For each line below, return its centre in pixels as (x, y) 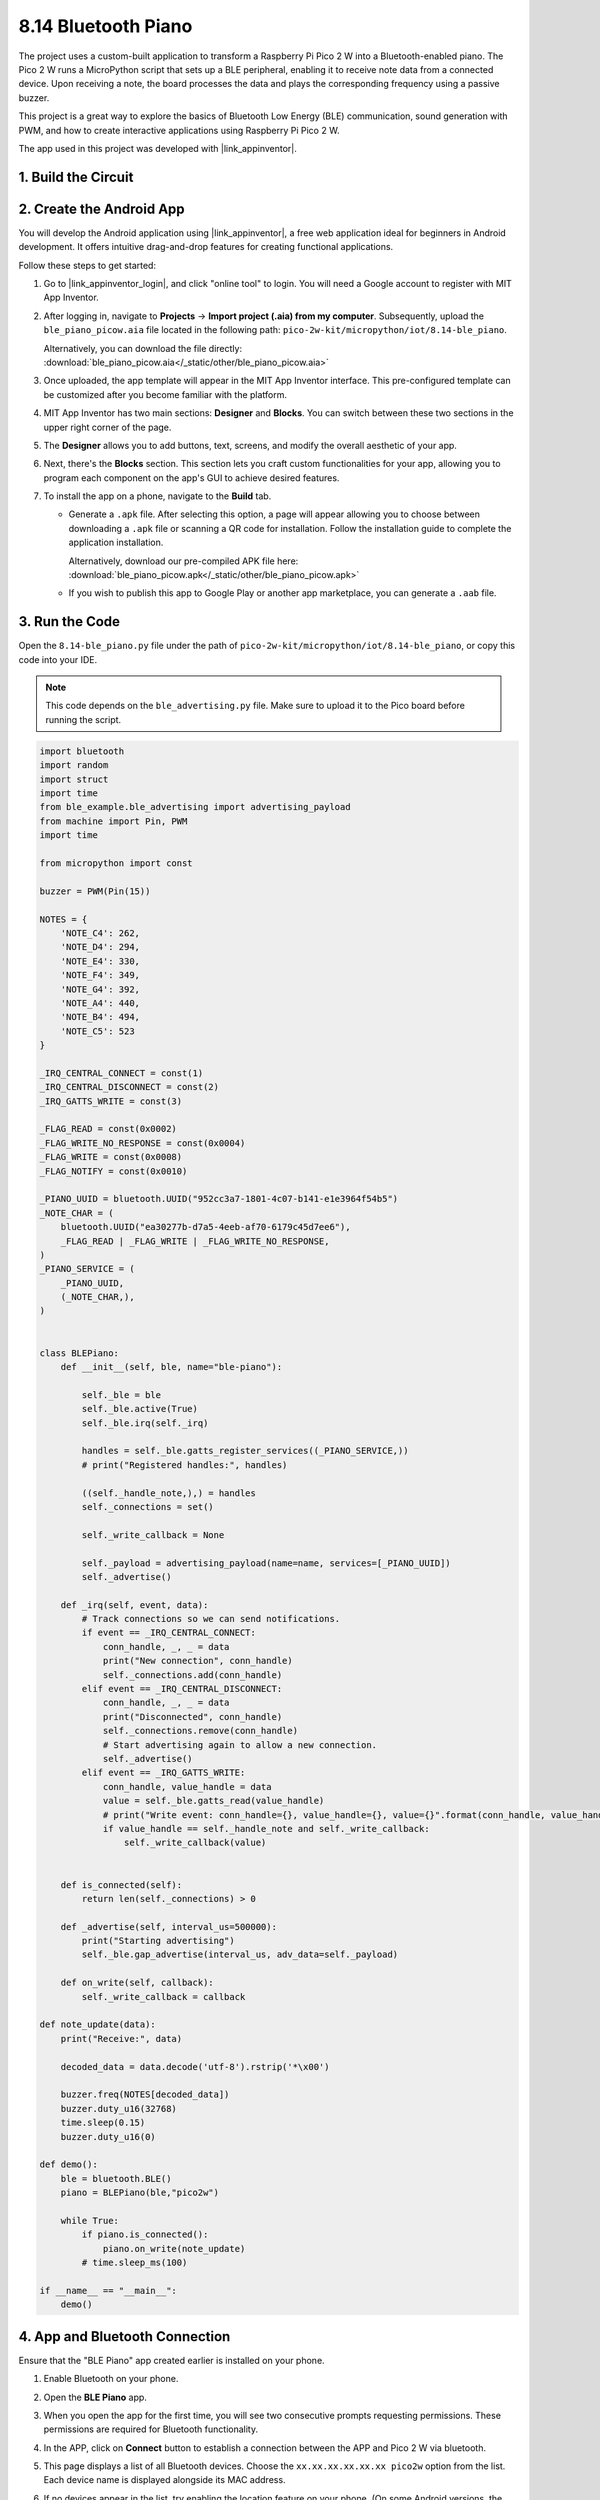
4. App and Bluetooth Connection (124, 2336)
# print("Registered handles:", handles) (184, 1464)
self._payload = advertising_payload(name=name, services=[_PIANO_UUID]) (266, 1563)
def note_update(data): (98, 2024)
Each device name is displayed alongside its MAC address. (164, 2480)
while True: (90, 2220)
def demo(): (69, 2164)
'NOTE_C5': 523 (97, 1031)
